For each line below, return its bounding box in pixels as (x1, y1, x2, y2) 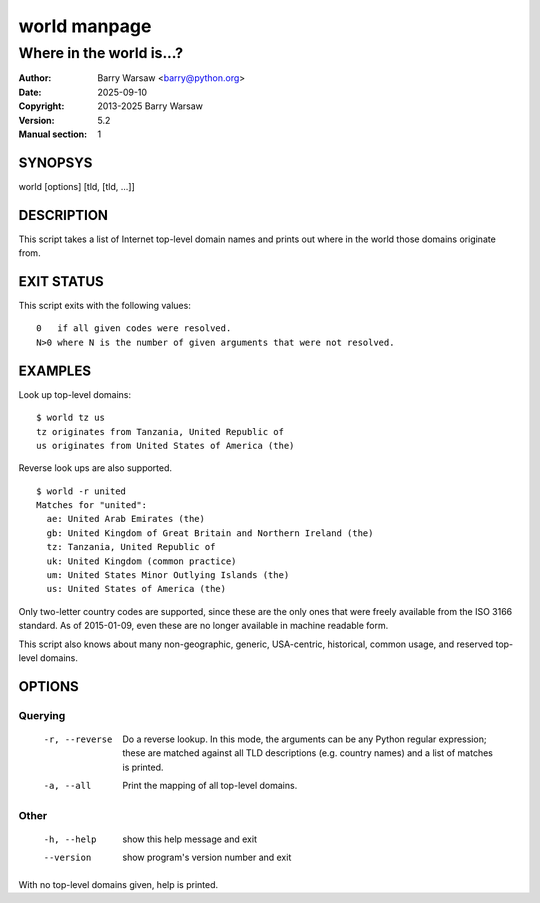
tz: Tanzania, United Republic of (46, 541, 216, 553)
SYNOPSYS (18, 154, 93, 171)
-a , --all (43, 780, 92, 792)
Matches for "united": (36, 500, 148, 511)
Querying (18, 708, 66, 722)
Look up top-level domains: (18, 388, 132, 400)
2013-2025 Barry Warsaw (97, 100, 204, 112)
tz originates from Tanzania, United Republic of (36, 426, 285, 437)
